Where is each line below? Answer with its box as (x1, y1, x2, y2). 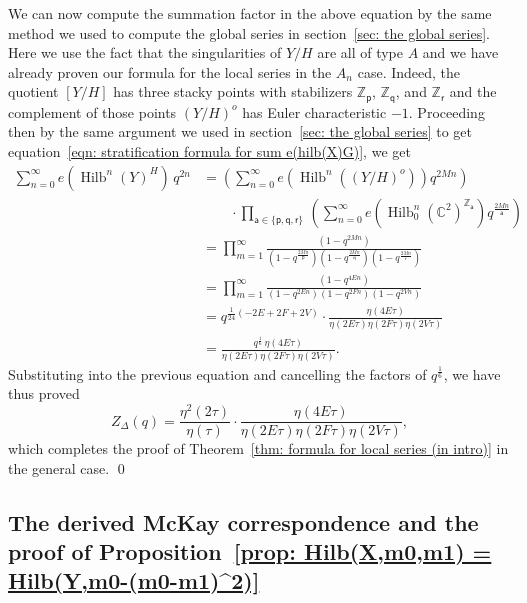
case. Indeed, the (357, 61, 461, 82)
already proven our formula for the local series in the (8, 61, 332, 82)
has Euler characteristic (242, 101, 387, 122)
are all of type (317, 42, 403, 63)
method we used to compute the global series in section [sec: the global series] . (8, 22, 491, 43)
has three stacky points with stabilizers (113, 81, 353, 102)
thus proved (8, 383, 80, 404)
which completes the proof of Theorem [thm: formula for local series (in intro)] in (8, 438, 509, 459)
